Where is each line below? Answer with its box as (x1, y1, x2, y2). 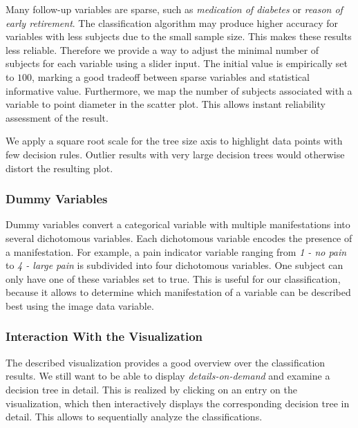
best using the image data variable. (6, 298, 154, 313)
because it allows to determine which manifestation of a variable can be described (6, 285, 351, 299)
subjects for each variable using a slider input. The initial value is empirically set (6, 56, 348, 71)
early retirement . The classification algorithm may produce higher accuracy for (6, 15, 338, 30)
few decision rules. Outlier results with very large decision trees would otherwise (6, 147, 345, 161)
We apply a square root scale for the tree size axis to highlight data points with (6, 133, 343, 148)
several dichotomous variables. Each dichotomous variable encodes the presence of (6, 230, 352, 245)
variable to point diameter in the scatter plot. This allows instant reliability (6, 97, 326, 111)
